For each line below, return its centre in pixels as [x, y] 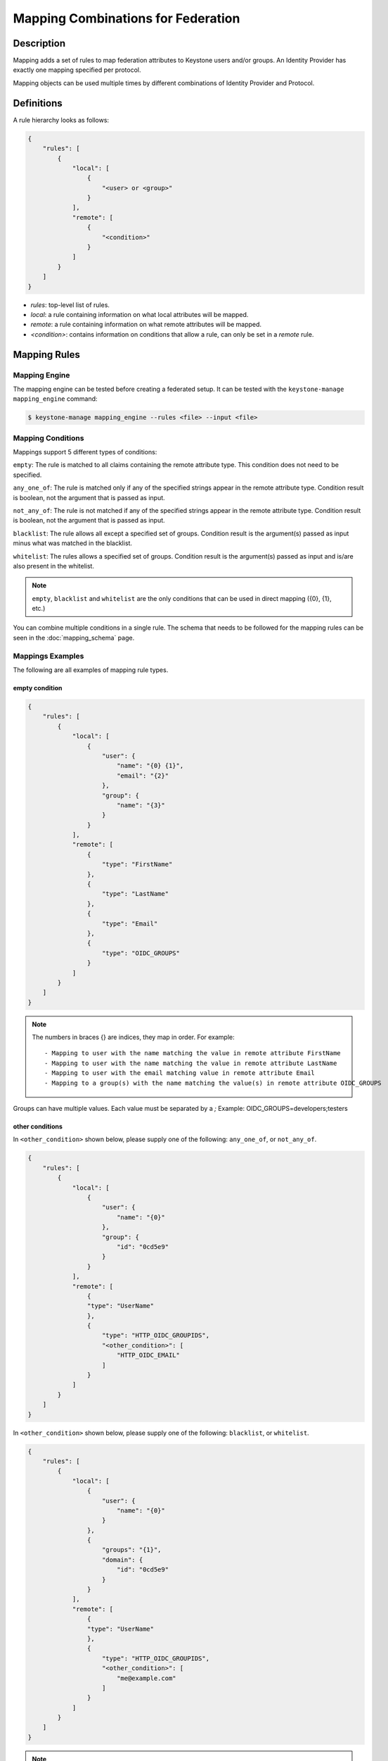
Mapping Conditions [48, 438]
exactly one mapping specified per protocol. [77, 70]
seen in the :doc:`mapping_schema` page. [74, 637]
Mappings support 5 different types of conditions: [85, 452]
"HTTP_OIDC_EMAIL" [148, 1355]
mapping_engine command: [55, 399]
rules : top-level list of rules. [70, 305]
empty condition [38, 688]
